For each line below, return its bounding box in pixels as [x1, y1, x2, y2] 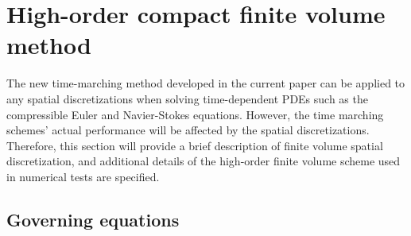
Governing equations [6, 207, 180, 231]
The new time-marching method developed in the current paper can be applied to [6, 75, 405, 91]
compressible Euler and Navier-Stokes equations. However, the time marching [6, 106, 384, 122]
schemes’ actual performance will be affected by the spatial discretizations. [6, 122, 370, 138]
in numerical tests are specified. [6, 168, 160, 184]
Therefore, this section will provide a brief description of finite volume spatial [6, 137, 383, 153]
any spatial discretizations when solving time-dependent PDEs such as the [6, 90, 368, 106]
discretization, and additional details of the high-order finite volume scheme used [6, 153, 401, 169]
